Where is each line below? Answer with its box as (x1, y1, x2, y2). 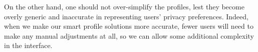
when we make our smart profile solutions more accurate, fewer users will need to (4, 21, 253, 31)
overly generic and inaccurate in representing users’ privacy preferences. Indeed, (4, 11, 248, 21)
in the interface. (4, 40, 53, 51)
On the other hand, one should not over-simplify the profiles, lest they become (4, 1, 244, 11)
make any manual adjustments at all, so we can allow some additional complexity (4, 30, 254, 41)
